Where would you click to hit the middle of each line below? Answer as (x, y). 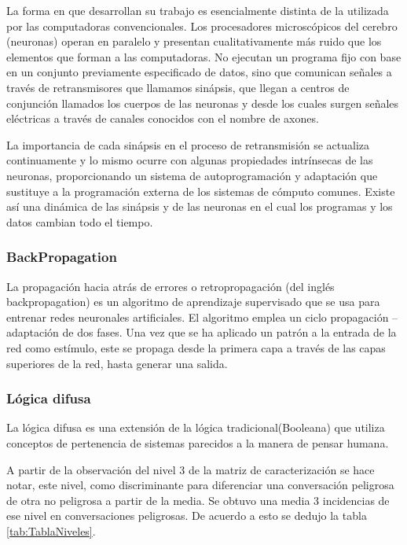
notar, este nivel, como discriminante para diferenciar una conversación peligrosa (200, 485)
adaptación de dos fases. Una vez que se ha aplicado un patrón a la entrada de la (202, 332)
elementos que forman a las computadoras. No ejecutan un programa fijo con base (204, 56)
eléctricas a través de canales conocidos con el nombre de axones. (163, 118)
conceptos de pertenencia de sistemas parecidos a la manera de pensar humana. (198, 442)
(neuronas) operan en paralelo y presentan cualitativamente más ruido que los (194, 41)
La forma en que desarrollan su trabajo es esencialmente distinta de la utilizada (198, 10)
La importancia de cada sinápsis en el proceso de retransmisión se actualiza (188, 144)
